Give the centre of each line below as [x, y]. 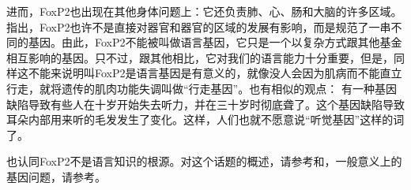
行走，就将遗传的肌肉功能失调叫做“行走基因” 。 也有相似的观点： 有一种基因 [202, 88]
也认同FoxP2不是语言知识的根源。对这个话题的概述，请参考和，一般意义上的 [204, 161]
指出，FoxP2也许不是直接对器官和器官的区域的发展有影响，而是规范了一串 [199, 26]
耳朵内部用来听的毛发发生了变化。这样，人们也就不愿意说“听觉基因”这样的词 [205, 119]
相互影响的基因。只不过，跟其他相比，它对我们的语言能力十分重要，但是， [200, 57]
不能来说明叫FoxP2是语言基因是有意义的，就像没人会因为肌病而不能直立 [215, 73]
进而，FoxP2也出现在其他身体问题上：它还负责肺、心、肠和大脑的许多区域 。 [204, 11]
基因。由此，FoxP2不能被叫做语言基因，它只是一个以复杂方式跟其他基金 [215, 42]
